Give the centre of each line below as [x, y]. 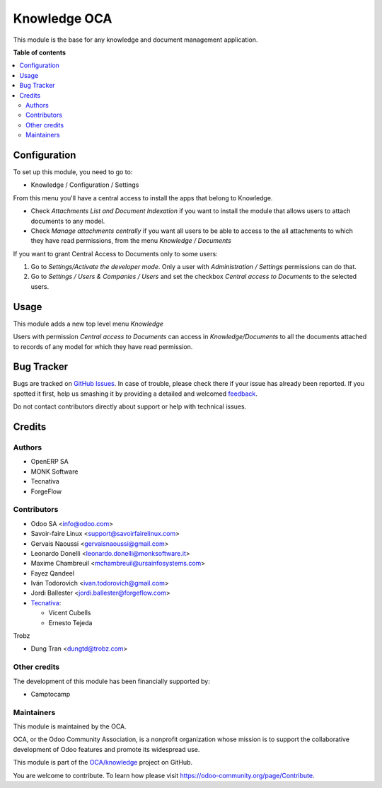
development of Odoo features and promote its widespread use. [106, 749]
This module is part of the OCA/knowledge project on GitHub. [103, 763]
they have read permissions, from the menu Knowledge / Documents [131, 241]
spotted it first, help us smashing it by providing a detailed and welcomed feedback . [135, 394]
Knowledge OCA [63, 18]
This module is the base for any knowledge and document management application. [135, 40]
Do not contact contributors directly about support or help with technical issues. [130, 406]
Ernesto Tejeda [70, 622]
